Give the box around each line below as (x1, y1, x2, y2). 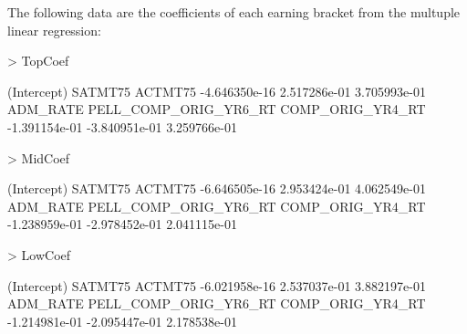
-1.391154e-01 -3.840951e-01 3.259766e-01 (7, 117, 237, 136)
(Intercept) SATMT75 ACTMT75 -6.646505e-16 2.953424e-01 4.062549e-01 (7, 179, 426, 198)
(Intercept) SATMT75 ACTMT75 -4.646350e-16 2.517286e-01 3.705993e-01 (7, 81, 426, 100)
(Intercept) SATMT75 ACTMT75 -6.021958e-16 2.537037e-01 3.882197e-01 (7, 276, 426, 295)
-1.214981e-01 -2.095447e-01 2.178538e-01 (7, 311, 237, 330)
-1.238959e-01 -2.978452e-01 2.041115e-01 (7, 214, 237, 234)
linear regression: (7, 20, 101, 39)
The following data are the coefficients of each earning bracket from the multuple (7, 3, 461, 21)
